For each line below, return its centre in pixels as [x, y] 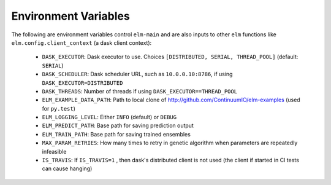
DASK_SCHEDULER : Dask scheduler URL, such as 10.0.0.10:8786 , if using [137, 74]
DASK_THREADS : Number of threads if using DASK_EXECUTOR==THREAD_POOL [140, 91]
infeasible [54, 151]
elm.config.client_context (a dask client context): [82, 42]
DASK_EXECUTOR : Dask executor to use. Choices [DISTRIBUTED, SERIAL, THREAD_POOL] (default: [170, 57]
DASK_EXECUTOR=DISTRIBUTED [82, 83]
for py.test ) [59, 108]
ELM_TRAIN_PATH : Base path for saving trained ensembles [116, 134]
